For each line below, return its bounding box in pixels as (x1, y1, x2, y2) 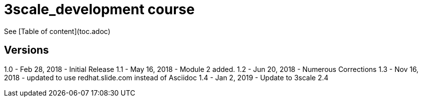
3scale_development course (4, 1, 195, 18)
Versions (4, 44, 49, 57)
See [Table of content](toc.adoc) (4, 27, 110, 35)
